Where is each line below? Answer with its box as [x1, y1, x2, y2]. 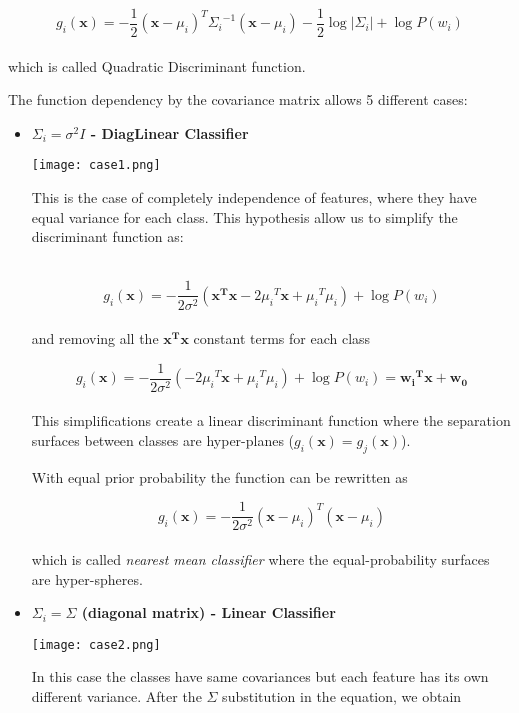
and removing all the [31, 328, 159, 349]
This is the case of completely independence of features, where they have [31, 187, 477, 208]
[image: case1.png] [31, 158, 161, 173]
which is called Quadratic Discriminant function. [8, 55, 306, 76]
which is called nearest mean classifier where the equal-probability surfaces [31, 549, 490, 570]
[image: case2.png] [31, 637, 161, 652]
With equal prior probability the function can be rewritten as [31, 466, 408, 487]
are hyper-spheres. [31, 568, 143, 589]
